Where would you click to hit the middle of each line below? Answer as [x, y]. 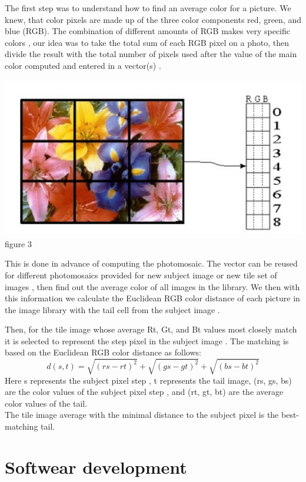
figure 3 [18, 243]
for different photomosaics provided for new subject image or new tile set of [141, 275]
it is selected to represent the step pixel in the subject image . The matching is [147, 340]
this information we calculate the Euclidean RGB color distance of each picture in [152, 298]
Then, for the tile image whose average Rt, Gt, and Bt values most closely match [151, 329]
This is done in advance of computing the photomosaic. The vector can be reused [151, 263]
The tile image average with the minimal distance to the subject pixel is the [142, 415]
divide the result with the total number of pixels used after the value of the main [151, 54]
